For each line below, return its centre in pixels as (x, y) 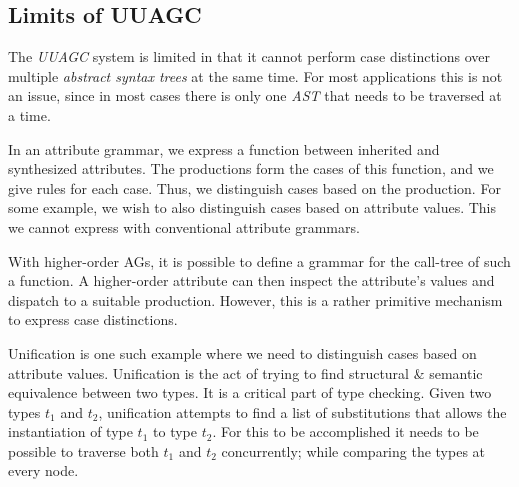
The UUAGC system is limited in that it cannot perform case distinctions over (249, 56)
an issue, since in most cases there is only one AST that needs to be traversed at (255, 95)
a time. (29, 114)
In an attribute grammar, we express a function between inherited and (224, 148)
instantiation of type (70, 431)
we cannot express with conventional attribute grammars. (184, 226)
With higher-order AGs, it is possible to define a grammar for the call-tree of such (259, 260)
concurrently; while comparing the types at (353, 450)
